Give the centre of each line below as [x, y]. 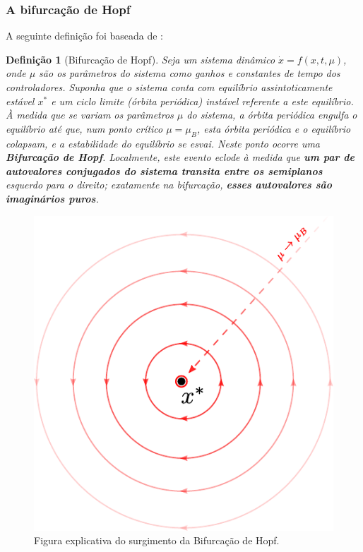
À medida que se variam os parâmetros [90, 115]
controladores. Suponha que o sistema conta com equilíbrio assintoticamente [169, 87]
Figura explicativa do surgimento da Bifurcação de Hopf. [157, 540]
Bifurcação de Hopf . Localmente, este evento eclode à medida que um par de [180, 157]
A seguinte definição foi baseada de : [84, 36]
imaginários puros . [52, 198]
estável [20, 101]
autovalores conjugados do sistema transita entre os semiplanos [164, 170]
